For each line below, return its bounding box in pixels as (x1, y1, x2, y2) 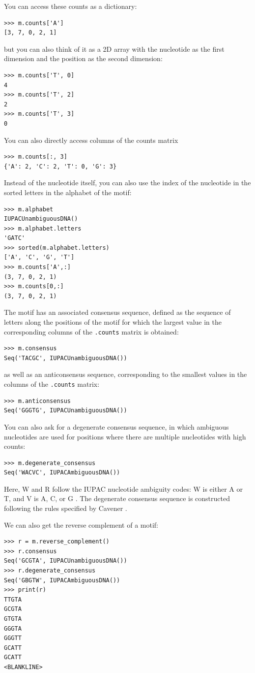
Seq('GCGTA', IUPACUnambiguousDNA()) (4, 557, 127, 565)
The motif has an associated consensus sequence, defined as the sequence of (4, 307, 231, 317)
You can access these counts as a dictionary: (4, 1, 137, 11)
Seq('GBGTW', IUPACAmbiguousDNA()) (4, 576, 120, 584)
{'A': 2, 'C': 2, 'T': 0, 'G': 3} (4, 163, 117, 170)
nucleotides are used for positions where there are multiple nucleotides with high (4, 431, 246, 441)
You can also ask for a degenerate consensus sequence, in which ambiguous (4, 421, 229, 432)
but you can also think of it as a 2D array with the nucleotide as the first (4, 43, 225, 54)
